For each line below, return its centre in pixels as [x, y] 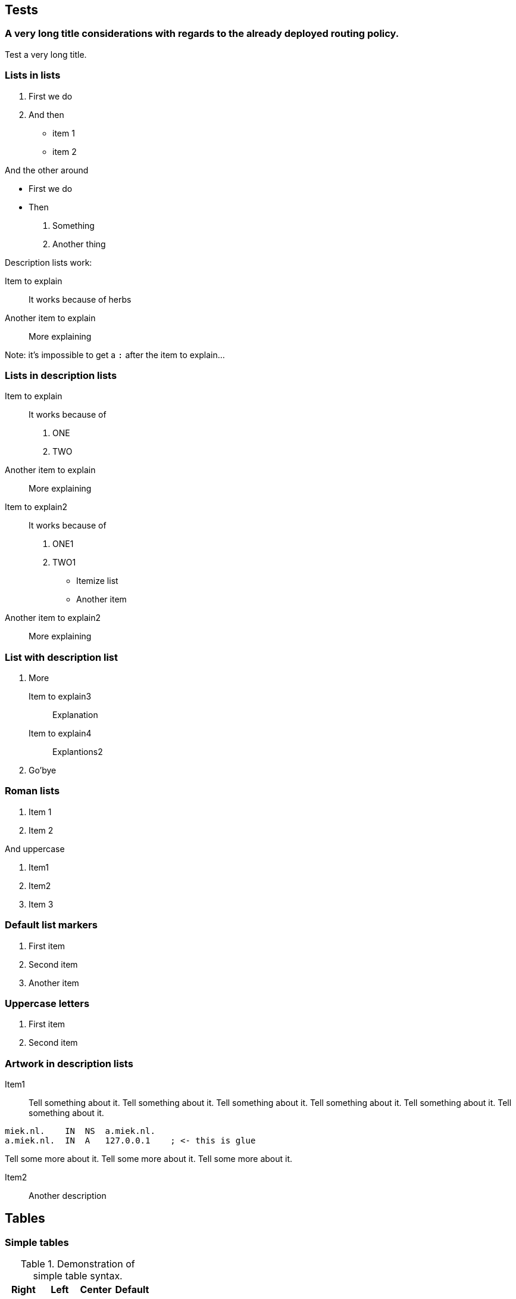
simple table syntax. [78, 1276]
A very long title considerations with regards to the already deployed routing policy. [202, 34]
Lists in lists [33, 75]
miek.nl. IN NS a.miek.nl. [80, 1131]
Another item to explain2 [53, 618]
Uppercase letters [47, 1003]
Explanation [75, 715]
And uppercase [35, 849]
